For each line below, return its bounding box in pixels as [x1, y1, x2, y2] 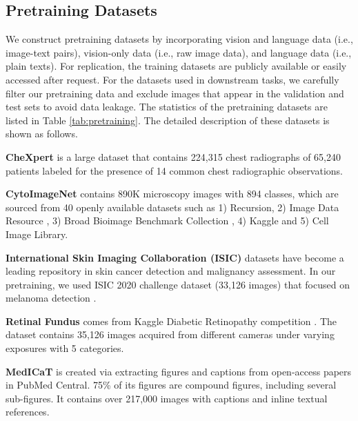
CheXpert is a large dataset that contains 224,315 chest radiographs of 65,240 [6, 149, 341, 164]
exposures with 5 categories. [6, 341, 124, 355]
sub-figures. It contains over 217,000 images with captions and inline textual [6, 391, 328, 405]
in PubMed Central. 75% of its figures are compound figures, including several [6, 378, 337, 392]
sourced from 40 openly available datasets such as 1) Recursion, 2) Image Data [6, 199, 339, 214]
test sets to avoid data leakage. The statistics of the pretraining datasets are [6, 99, 328, 114]
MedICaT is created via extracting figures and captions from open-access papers [6, 364, 352, 378]
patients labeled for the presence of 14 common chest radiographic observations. [6, 163, 344, 177]
